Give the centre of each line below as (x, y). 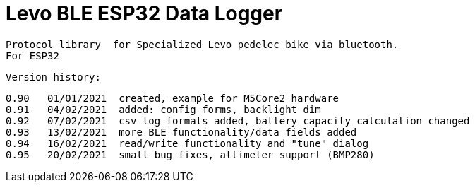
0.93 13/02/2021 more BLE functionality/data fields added (181, 132)
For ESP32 (32, 55)
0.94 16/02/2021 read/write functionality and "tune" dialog (187, 143)
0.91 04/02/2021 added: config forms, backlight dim (163, 109)
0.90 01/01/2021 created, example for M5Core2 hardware (173, 98)
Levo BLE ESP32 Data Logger (144, 13)
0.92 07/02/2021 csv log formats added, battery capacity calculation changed (238, 121)
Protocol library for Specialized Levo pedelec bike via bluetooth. (202, 44)
